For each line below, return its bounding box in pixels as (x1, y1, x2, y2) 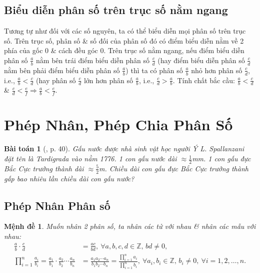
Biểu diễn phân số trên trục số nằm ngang (4, 2, 228, 18)
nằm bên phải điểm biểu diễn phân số (4, 65, 120, 75)
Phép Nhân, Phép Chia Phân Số (4, 114, 233, 135)
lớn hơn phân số (83, 75, 133, 85)
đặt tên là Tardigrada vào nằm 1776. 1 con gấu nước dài (4, 153, 177, 164)
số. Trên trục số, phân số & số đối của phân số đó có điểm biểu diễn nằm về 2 (4, 35, 244, 46)
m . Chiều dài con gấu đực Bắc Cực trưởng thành (99, 163, 248, 173)
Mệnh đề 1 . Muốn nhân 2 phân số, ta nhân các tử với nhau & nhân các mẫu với (4, 221, 256, 231)
